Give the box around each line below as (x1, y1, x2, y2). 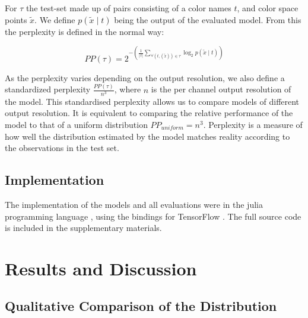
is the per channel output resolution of (151, 83, 291, 95)
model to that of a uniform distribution (5, 118, 148, 130)
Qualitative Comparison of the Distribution (5, 297, 277, 315)
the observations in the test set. (5, 142, 119, 154)
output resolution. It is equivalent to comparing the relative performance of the (5, 107, 293, 119)
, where (114, 83, 141, 95)
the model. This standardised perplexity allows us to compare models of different (5, 95, 300, 107)
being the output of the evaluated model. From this (114, 13, 301, 25)
